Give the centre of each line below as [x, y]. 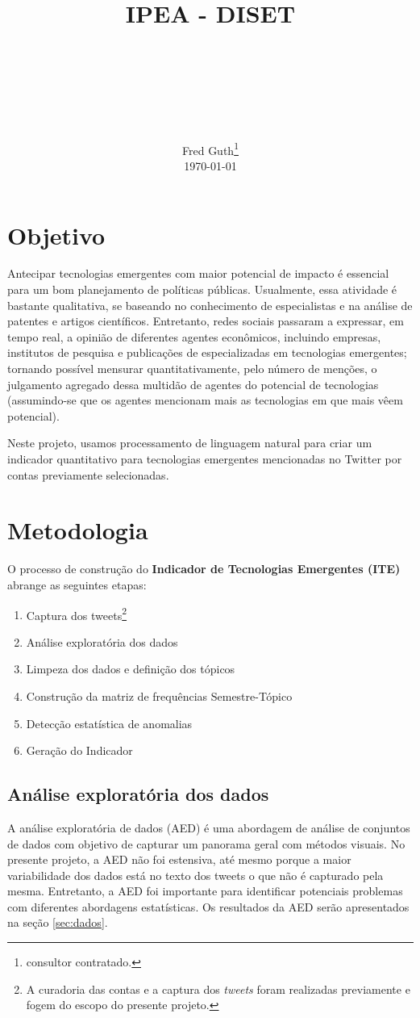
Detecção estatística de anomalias [109, 723]
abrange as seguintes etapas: [77, 584]
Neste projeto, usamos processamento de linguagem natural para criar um [190, 443]
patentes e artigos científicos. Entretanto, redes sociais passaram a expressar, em [206, 321]
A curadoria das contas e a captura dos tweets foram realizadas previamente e [218, 989]
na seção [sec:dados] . [58, 922]
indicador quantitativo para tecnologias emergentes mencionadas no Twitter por [205, 459]
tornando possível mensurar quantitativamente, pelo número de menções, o [192, 369]
